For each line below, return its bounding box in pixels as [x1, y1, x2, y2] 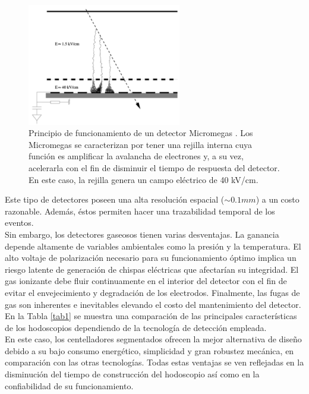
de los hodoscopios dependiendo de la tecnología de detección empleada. [5, 321, 267, 333]
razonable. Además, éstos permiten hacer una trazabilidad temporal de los [5, 204, 275, 217]
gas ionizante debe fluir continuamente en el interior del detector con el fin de [5, 275, 287, 287]
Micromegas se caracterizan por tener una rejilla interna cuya [29, 138, 253, 150]
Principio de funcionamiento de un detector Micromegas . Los [29, 127, 253, 139]
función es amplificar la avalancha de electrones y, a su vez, [29, 150, 244, 162]
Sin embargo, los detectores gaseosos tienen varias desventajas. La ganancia [5, 228, 279, 240]
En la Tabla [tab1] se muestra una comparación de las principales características [5, 310, 297, 322]
